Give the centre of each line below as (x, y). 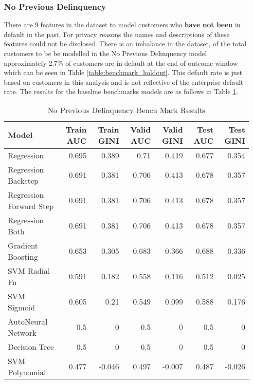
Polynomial (27, 372)
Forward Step (31, 206)
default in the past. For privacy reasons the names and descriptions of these (117, 34)
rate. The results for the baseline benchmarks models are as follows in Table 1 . (121, 91)
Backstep (23, 180)
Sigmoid (22, 307)
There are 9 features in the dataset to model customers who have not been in (122, 25)
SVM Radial (29, 270)
